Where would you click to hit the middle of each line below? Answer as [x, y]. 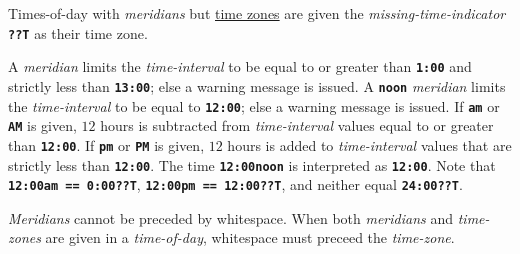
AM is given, [42, 125]
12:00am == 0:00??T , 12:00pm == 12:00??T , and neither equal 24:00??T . [235, 184]
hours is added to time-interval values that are [369, 144]
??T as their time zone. [78, 32]
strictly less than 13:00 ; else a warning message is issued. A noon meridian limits [257, 85]
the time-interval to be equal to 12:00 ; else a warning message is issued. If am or [254, 105]
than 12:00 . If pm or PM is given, [106, 144]
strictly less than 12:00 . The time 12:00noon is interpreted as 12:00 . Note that [252, 164]
